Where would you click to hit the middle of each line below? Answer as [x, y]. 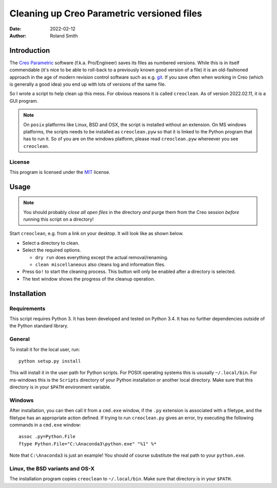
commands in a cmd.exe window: [45, 425]
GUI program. [24, 101]
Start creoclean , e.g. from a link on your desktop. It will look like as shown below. [97, 233]
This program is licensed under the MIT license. [60, 172]
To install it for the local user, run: [45, 349]
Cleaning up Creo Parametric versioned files [106, 13]
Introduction [30, 51]
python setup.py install [50, 361]
